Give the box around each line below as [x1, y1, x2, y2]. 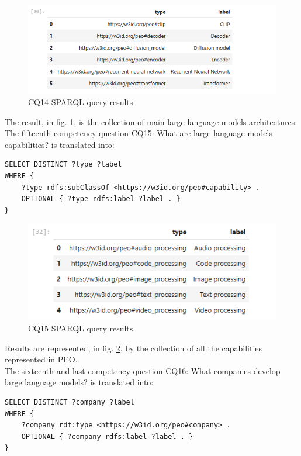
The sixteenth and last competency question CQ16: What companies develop [5, 364, 281, 376]
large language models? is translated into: [5, 376, 154, 388]
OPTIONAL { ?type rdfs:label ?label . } [21, 195, 181, 203]
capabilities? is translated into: [5, 138, 115, 150]
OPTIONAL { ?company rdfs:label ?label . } [21, 432, 193, 441]
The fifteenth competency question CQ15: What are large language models [5, 127, 272, 139]
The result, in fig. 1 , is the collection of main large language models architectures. [5, 115, 297, 127]
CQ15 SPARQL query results [28, 322, 133, 334]
